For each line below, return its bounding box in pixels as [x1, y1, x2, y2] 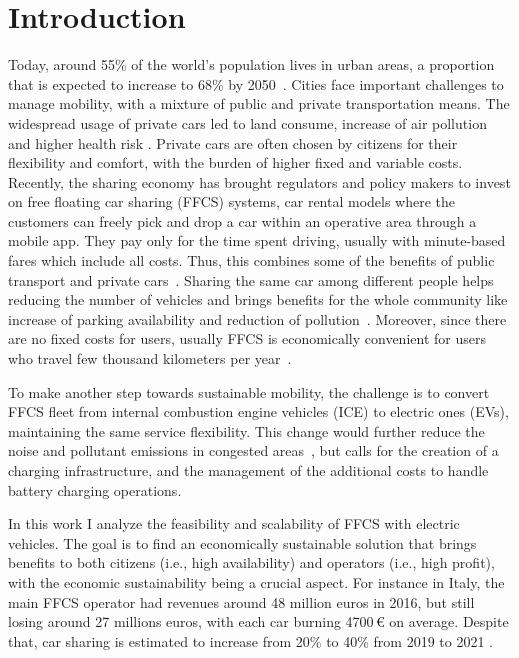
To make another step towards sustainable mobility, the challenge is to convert [8, 381, 490, 402]
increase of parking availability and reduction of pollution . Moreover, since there [8, 308, 507, 329]
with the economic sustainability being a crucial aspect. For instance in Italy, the [8, 571, 505, 592]
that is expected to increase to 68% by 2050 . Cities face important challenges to [8, 73, 504, 94]
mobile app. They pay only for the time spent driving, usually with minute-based [8, 230, 506, 251]
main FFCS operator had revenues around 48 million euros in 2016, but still [8, 591, 475, 612]
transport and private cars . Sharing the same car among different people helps [8, 269, 494, 290]
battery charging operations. [8, 479, 182, 500]
